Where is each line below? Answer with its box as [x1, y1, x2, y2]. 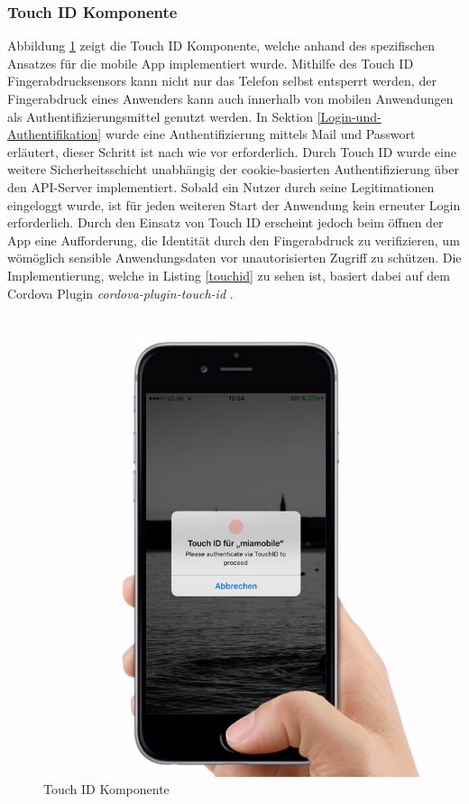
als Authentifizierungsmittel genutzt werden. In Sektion [7, 106, 313, 125]
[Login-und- [317, 106, 382, 125]
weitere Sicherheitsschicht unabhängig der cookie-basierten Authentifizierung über [7, 160, 459, 179]
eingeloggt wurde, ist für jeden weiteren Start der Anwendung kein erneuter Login [7, 195, 461, 214]
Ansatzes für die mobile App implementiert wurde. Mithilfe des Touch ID [7, 53, 414, 72]
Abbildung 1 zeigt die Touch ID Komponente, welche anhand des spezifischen [7, 36, 436, 55]
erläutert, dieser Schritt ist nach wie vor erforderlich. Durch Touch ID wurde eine [7, 142, 456, 161]
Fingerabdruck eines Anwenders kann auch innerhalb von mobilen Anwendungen [7, 89, 454, 107]
